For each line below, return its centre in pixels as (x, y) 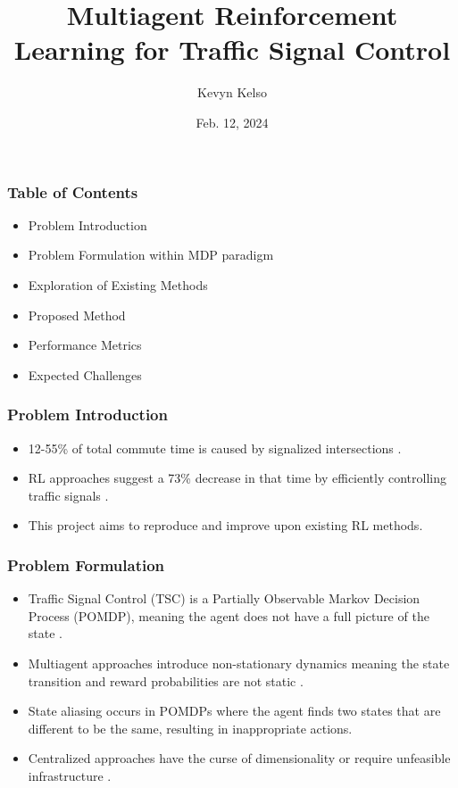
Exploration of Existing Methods (118, 284)
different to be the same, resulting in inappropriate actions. (190, 728)
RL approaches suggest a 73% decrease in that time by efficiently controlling (237, 478)
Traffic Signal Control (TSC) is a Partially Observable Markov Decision (224, 598)
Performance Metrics (85, 345)
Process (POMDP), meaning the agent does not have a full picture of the (229, 615)
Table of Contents (73, 191)
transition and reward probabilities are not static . (166, 680)
